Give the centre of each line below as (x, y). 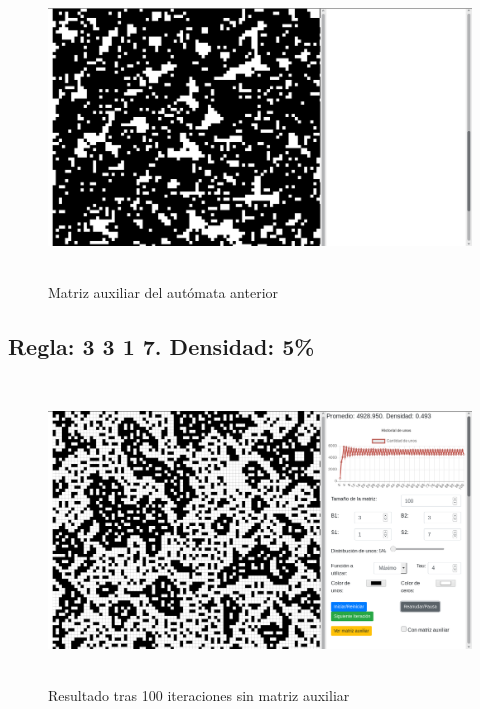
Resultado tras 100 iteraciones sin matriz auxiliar (199, 694)
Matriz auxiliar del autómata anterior (163, 291)
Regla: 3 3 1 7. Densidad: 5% (161, 345)
